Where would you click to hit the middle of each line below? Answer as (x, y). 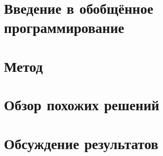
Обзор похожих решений (82, 105)
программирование (64, 27)
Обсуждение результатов (81, 143)
